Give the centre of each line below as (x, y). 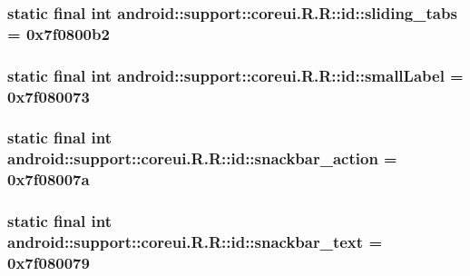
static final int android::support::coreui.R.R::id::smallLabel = (235, 75)
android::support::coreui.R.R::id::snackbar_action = (202, 158)
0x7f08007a (49, 179)
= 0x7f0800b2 (59, 33)
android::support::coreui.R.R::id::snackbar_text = (195, 242)
